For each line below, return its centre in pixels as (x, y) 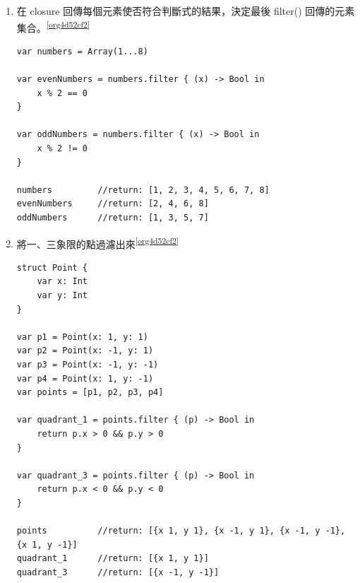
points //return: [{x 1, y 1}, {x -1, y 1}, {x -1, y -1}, (181, 531)
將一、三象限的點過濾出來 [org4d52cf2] (98, 242)
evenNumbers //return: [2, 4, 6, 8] (113, 204)
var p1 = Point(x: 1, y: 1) (82, 337)
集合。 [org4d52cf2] (53, 26)
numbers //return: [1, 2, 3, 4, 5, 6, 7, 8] (143, 190)
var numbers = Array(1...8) (82, 51)
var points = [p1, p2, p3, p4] (90, 393)
